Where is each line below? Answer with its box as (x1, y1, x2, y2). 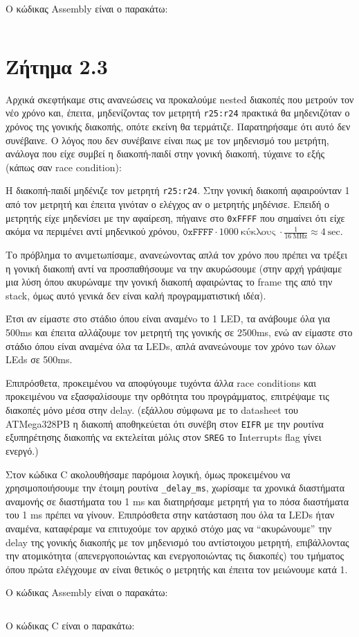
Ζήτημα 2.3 (6, 51, 108, 80)
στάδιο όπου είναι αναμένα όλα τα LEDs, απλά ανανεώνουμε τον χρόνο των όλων (6, 338, 336, 353)
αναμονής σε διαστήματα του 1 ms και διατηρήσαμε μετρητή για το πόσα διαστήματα (6, 494, 349, 508)
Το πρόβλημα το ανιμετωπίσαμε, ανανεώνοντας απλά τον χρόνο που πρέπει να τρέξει (6, 247, 347, 262)
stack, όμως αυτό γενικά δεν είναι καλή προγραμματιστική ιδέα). (6, 288, 266, 302)
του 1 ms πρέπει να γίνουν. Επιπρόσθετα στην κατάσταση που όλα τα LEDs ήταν (6, 507, 335, 522)
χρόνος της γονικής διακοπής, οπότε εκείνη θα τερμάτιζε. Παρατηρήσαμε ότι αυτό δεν (6, 119, 351, 133)
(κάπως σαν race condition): (6, 159, 122, 174)
